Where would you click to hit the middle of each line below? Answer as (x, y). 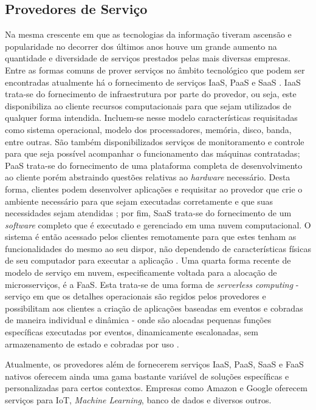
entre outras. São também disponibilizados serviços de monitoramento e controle (155, 141)
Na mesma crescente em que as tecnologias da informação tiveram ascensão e (148, 34)
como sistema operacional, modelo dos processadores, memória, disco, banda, (148, 129)
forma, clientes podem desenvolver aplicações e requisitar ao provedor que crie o (154, 189)
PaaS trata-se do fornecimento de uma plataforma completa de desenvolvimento (154, 165)
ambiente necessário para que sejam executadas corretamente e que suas (139, 201)
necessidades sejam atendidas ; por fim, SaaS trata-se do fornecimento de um (148, 213)
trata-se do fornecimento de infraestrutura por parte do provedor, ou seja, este (151, 94)
